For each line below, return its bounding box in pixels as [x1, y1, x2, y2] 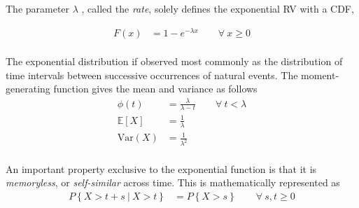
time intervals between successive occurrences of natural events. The [6, 67, 298, 82]
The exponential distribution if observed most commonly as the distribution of [6, 54, 343, 69]
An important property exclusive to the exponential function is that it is [6, 161, 317, 176]
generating [6, 81, 50, 96]
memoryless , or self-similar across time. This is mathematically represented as [6, 175, 340, 190]
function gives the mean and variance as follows [53, 81, 258, 96]
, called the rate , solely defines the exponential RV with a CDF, [81, 1, 354, 15]
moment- [301, 67, 339, 82]
